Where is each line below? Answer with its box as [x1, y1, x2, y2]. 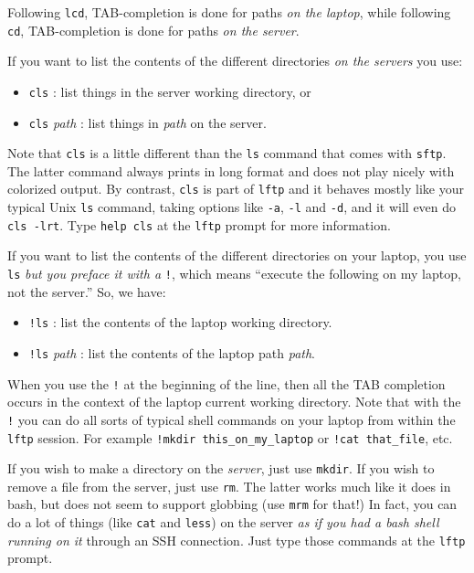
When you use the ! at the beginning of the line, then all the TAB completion [7, 374, 446, 393]
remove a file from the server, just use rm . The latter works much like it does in [7, 476, 451, 495]
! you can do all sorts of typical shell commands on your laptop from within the [7, 409, 456, 429]
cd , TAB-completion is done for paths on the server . [7, 20, 300, 39]
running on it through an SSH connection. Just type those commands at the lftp [7, 530, 466, 549]
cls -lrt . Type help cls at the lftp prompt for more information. [7, 215, 391, 234]
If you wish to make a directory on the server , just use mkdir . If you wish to [7, 459, 435, 478]
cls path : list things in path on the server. [28, 112, 267, 132]
